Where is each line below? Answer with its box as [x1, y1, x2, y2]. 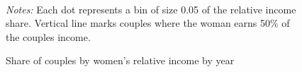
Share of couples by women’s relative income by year [6, 53, 235, 68]
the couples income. [6, 29, 91, 44]
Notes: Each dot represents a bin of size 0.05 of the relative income [6, 1, 296, 16]
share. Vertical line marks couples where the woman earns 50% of [6, 16, 290, 30]
